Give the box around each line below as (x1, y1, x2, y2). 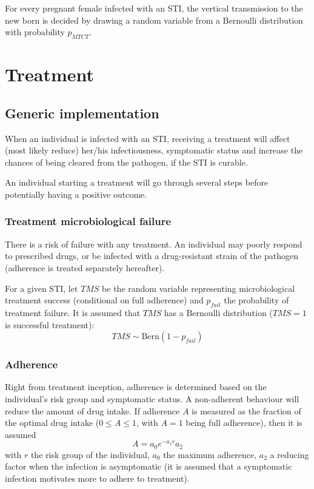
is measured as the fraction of (192, 404, 301, 417)
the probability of (224, 294, 289, 306)
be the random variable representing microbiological (102, 282, 295, 294)
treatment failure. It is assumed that (5, 306, 141, 319)
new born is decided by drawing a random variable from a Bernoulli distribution (5, 13, 303, 26)
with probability (5, 25, 65, 38)
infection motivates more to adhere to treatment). (5, 472, 190, 485)
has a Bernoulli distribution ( (164, 306, 273, 319)
